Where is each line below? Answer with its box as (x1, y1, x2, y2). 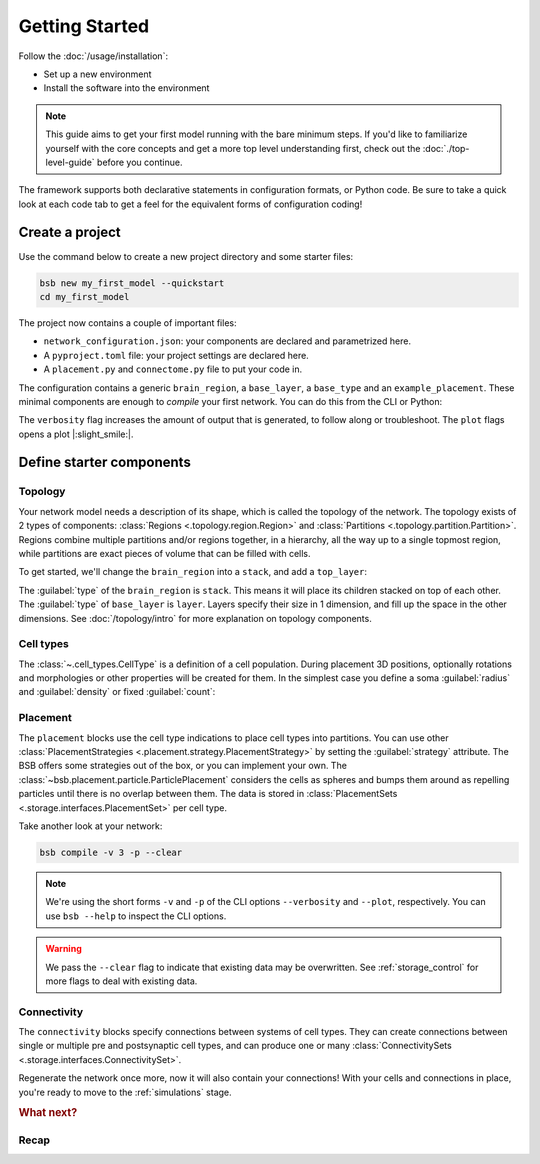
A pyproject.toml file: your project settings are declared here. (43, 349, 309, 361)
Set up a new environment (43, 68, 152, 80)
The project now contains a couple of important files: (18, 316, 237, 329)
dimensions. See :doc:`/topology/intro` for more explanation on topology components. (18, 612, 372, 624)
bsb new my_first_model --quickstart (39, 277, 225, 289)
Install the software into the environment (43, 82, 210, 94)
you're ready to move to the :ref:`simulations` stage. (18, 1086, 232, 1098)
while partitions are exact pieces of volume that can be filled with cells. (18, 548, 311, 559)
